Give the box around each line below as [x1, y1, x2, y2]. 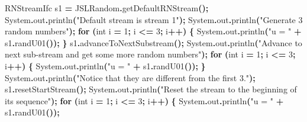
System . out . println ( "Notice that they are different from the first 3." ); [5, 71, 256, 84]
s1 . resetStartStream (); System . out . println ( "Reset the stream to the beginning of [5, 83, 297, 95]
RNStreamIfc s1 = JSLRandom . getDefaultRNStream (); [5, 2, 209, 14]
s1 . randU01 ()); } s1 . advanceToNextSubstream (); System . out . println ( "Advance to [5, 36, 302, 49]
